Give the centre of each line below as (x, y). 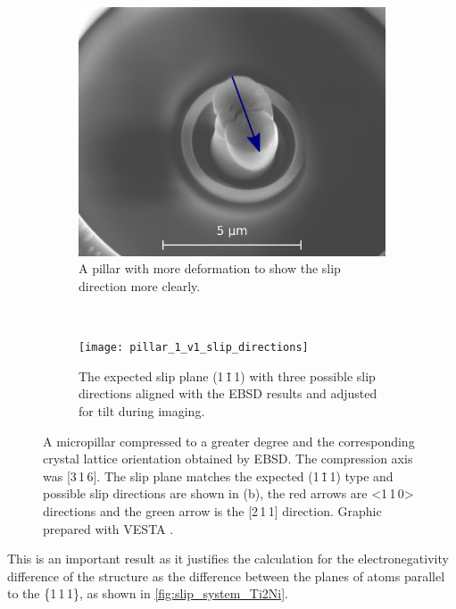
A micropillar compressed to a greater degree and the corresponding (229, 441)
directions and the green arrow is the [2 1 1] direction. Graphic (212, 511)
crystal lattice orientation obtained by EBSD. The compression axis (228, 459)
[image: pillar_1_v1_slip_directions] (194, 348)
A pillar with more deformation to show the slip (210, 268)
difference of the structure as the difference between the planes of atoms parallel (226, 576)
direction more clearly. (140, 286)
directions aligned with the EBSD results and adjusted (228, 393)
